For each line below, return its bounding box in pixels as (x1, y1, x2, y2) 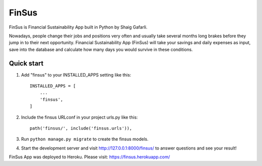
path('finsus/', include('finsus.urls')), (30, 125, 132, 131)
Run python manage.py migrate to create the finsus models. (21, 136, 149, 142)
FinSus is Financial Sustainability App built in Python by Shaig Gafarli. (9, 24, 147, 30)
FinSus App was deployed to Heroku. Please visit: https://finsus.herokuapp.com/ (9, 154, 170, 160)
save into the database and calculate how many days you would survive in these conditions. (9, 46, 193, 52)
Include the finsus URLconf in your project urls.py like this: (21, 114, 138, 120)
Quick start (9, 59, 44, 67)
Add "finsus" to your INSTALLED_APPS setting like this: (21, 72, 131, 77)
